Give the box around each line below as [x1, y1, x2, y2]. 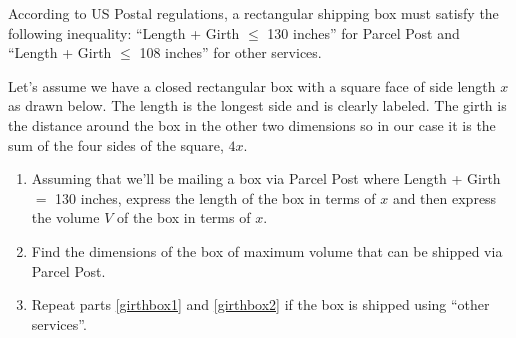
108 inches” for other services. [139, 42, 322, 63]
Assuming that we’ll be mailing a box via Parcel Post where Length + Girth [31, 168, 501, 189]
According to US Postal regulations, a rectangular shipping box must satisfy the [8, 3, 499, 23]
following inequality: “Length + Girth [8, 22, 240, 43]
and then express [392, 187, 497, 208]
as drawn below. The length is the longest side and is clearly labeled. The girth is [8, 95, 507, 116]
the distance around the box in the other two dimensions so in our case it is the [8, 114, 496, 135]
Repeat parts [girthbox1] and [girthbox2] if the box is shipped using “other [31, 294, 490, 315]
